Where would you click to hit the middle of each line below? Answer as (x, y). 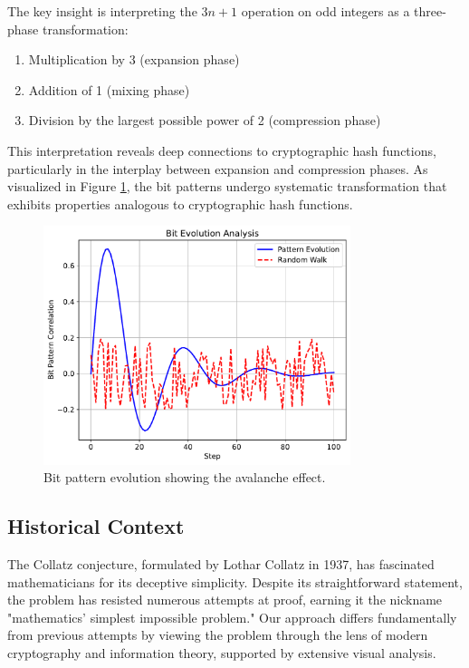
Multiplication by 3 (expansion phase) (134, 59)
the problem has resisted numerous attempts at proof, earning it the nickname (225, 600)
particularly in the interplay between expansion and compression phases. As (218, 168)
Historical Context (96, 526)
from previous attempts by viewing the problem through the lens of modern (218, 635)
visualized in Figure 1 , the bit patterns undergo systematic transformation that (227, 186)
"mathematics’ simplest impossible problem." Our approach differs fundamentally (232, 617)
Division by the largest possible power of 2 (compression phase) (205, 120)
